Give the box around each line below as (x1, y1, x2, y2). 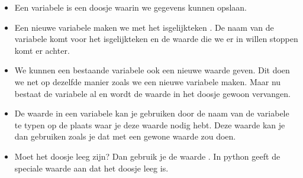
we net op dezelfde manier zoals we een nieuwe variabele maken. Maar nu (14, 75, 281, 88)
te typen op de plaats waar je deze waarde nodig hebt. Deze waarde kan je (14, 118, 285, 131)
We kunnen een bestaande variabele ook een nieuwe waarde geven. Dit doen (14, 64, 290, 76)
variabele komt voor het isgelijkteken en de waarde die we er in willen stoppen (14, 33, 298, 45)
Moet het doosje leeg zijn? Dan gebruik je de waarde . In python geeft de (14, 150, 281, 162)
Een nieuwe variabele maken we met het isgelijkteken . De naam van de (14, 21, 274, 33)
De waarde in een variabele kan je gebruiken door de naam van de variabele (14, 107, 289, 119)
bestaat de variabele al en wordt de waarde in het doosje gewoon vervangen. (14, 87, 291, 99)
